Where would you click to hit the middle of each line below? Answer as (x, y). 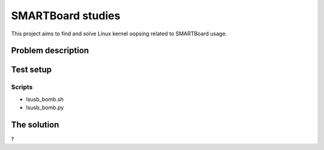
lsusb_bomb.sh (45, 99)
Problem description (50, 51)
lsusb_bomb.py (45, 107)
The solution (35, 124)
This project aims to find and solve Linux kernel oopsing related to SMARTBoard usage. (119, 34)
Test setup (31, 70)
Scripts (22, 87)
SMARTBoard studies (66, 16)
